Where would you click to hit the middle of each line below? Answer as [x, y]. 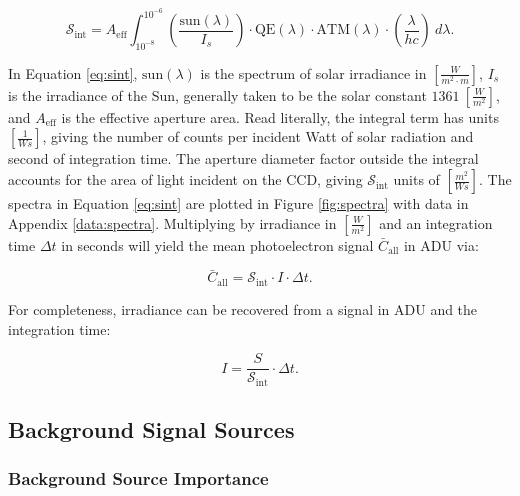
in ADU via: [441, 244]
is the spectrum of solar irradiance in [313, 72]
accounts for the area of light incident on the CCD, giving [185, 179]
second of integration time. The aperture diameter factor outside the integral [243, 158]
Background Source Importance [138, 478]
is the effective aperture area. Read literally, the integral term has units [280, 116]
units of [416, 179]
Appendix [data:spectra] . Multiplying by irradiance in [172, 222]
